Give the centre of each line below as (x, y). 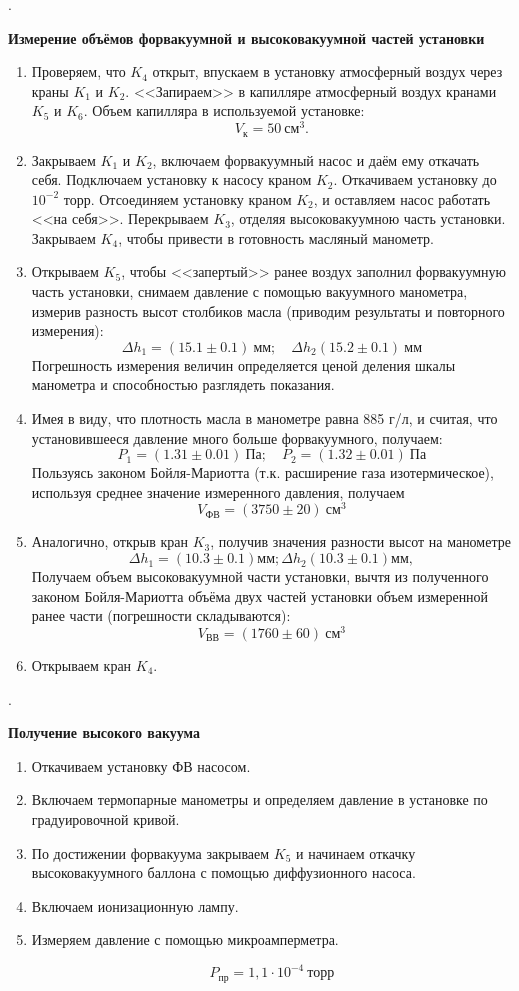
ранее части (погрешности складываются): (161, 615)
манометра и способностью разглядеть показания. (183, 384)
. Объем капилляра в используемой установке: (224, 110)
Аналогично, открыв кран (109, 541)
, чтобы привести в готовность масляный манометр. (276, 237)
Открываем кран (81, 664)
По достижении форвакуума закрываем (150, 852)
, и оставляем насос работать (402, 198)
